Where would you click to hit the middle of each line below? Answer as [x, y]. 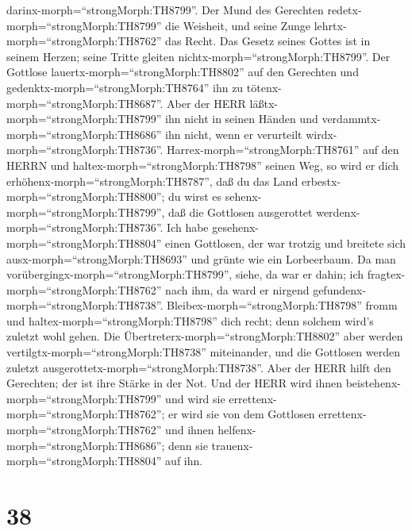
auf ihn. [184, 461]
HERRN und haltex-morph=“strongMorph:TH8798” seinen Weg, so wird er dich [203, 165]
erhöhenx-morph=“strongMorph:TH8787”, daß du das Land [152, 181]
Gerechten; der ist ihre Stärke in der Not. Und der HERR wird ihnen [174, 383]
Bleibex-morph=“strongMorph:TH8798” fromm [282, 305]
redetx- [345, 10]
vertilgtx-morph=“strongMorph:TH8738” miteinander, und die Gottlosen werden [203, 352]
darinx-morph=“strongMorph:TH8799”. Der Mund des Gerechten [165, 10]
